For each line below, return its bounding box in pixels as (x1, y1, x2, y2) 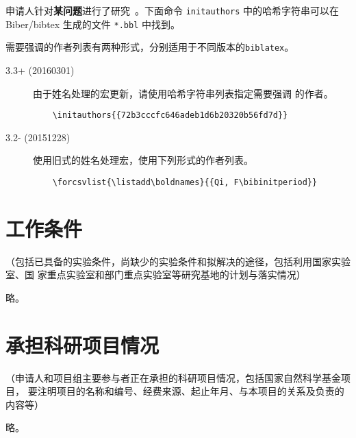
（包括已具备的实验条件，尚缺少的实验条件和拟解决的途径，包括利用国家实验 (5, 254, 351, 268)
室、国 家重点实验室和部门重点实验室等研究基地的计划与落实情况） (5, 267, 306, 282)
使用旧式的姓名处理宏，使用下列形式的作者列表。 (33, 153, 253, 167)
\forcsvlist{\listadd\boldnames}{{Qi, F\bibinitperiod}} (52, 178, 318, 187)
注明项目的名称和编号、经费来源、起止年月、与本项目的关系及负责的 (37, 384, 344, 398)
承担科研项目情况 (5, 330, 160, 358)
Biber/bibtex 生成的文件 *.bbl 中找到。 (5, 16, 180, 31)
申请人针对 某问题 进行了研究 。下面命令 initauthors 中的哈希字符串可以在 (5, 3, 340, 17)
